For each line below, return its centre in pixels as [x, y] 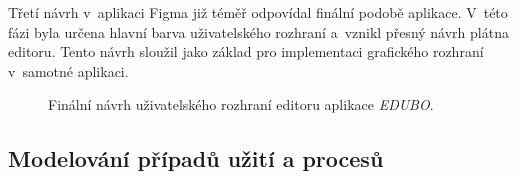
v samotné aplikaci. [68, 70]
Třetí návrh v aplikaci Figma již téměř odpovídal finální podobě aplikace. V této [258, 12]
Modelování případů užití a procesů [196, 158]
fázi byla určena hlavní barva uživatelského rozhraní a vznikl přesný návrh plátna [258, 31]
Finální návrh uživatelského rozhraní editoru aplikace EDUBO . [241, 104]
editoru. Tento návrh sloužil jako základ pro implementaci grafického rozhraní [246, 51]
